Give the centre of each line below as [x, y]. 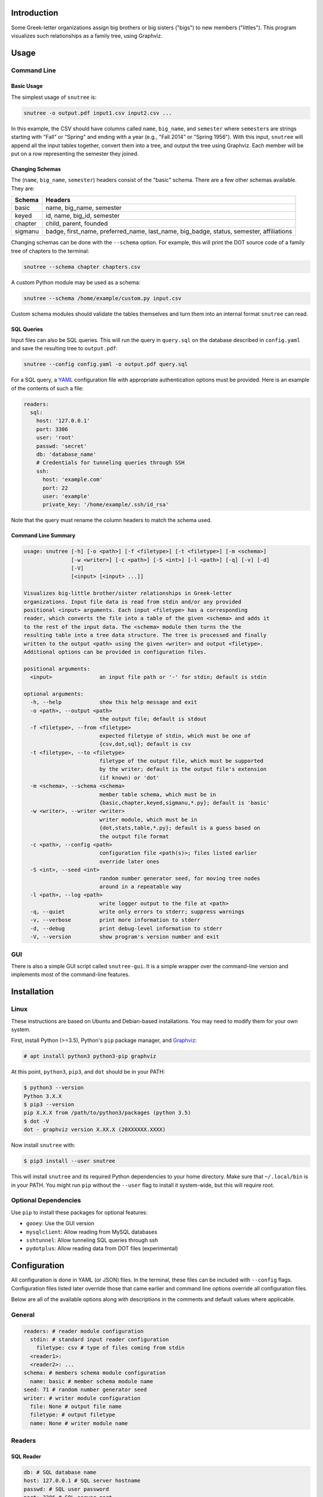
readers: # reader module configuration [83, 1331]
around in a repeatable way [140, 887]
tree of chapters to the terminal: [50, 251]
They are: [23, 188]
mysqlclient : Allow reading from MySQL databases [92, 1232]
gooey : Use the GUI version [60, 1223]
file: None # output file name [76, 1407]
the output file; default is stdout [153, 719]
